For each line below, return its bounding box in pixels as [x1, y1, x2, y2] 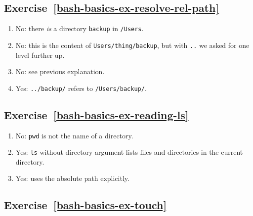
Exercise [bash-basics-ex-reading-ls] [4, 107, 189, 122]
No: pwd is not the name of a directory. [15, 130, 133, 140]
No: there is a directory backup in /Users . [15, 23, 144, 34]
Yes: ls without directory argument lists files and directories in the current [15, 147, 243, 157]
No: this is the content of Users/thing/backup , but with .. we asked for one [15, 40, 250, 50]
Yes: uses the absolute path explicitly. [15, 173, 129, 183]
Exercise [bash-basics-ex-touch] [4, 197, 167, 213]
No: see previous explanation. [15, 66, 105, 77]
